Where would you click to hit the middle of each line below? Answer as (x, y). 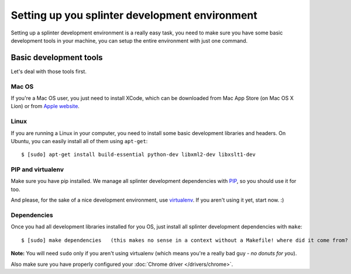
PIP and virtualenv (37, 169)
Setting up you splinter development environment (134, 15)
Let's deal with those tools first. (49, 71)
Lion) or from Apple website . (45, 106)
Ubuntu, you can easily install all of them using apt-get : (79, 141)
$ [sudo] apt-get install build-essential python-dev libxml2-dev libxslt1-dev (138, 155)
